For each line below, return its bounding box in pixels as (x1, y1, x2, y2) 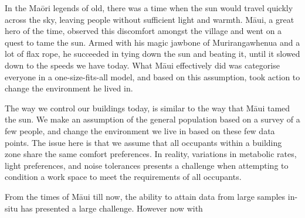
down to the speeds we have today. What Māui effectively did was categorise (5, 59, 280, 71)
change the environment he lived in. (5, 82, 133, 94)
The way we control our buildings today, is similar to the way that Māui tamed (5, 101, 290, 114)
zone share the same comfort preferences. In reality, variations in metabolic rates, (5, 148, 297, 160)
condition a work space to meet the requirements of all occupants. (5, 171, 242, 183)
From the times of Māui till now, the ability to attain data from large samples (5, 190, 286, 202)
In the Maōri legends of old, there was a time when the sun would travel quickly (5, 2, 293, 13)
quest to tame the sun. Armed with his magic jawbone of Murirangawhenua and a (5, 36, 300, 48)
